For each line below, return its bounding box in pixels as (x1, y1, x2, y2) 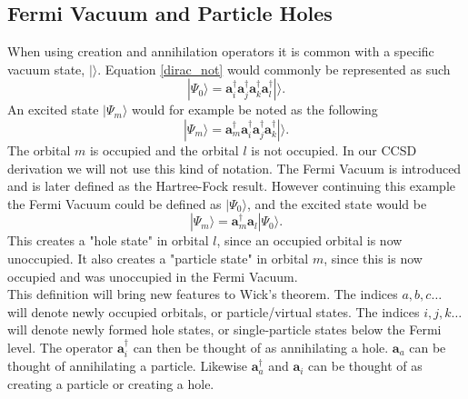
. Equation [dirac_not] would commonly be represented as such (97, 59, 451, 78)
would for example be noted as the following (132, 100, 378, 119)
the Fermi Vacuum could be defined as (7, 194, 222, 213)
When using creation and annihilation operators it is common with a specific (7, 42, 434, 61)
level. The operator (7, 337, 114, 356)
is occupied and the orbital (89, 140, 239, 159)
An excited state (7, 100, 99, 119)
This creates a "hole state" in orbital (7, 231, 209, 250)
